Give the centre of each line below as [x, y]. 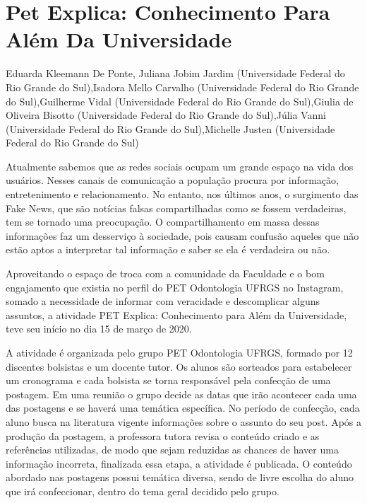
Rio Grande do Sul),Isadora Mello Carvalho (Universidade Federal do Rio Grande [182, 87]
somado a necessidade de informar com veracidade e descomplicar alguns [163, 301]
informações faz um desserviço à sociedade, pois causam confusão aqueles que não [182, 235]
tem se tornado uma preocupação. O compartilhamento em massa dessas [163, 222]
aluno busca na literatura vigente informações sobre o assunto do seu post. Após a [183, 421]
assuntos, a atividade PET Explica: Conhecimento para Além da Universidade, [176, 314]
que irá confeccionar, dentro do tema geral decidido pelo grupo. [143, 491]
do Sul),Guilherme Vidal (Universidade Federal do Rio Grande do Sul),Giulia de [180, 101]
